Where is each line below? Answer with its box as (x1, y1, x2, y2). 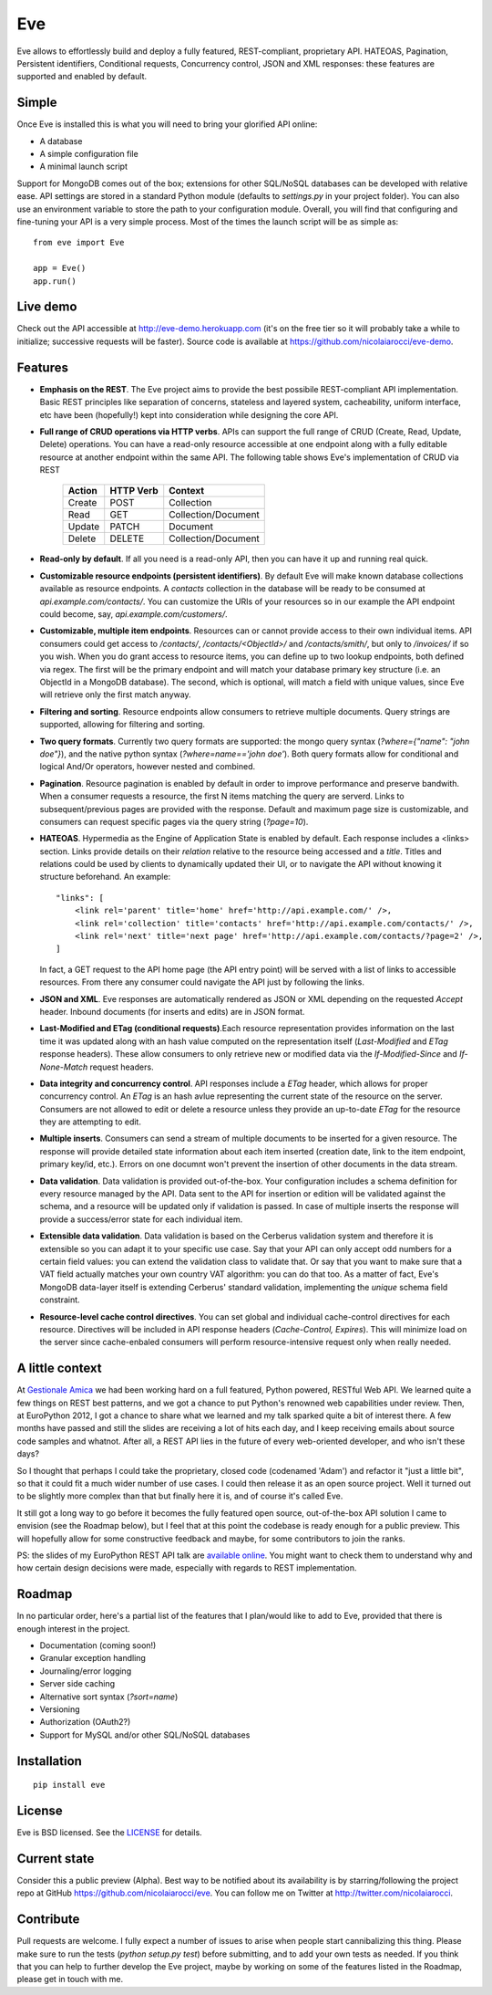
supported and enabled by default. (16, 71, 148, 82)
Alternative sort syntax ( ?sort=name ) (39, 1691, 179, 1702)
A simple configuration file (39, 149, 138, 160)
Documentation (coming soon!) (39, 1640, 157, 1651)
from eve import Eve (33, 237, 125, 248)
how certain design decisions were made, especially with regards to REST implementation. (16, 1562, 357, 1573)
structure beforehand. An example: (39, 872, 171, 883)
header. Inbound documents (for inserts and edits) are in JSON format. (39, 1006, 305, 1017)
